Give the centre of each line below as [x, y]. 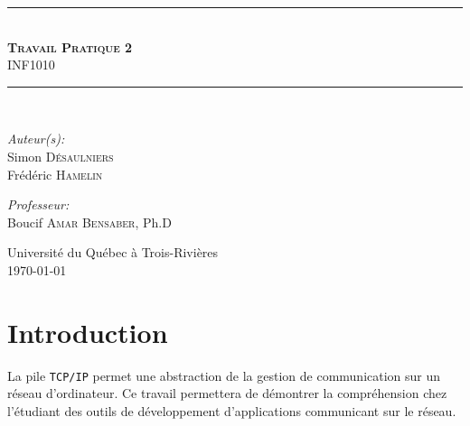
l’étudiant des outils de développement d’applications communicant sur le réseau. [232, 410]
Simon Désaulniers [61, 156]
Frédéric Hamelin [55, 174]
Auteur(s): [36, 139]
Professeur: [38, 204]
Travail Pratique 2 [70, 46]
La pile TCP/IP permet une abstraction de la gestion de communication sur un [224, 375]
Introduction [88, 332]
